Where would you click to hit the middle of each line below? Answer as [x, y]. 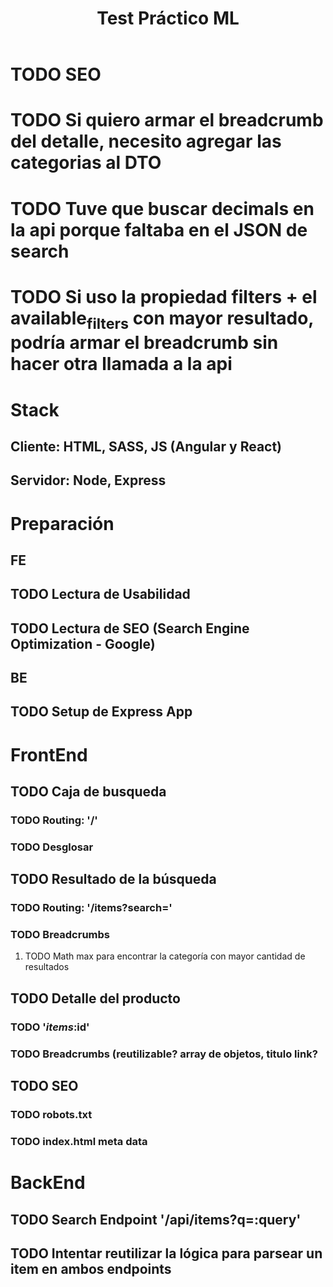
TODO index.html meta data [79, 1141]
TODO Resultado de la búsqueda [113, 879]
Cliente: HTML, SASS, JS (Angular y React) [146, 446]
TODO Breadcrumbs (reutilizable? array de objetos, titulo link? [164, 1054]
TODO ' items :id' [50, 1027]
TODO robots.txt [51, 1115]
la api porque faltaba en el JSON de [159, 229]
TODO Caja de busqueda [88, 792]
